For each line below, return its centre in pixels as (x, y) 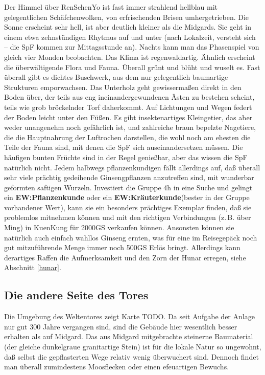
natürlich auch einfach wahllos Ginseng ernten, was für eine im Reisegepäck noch (131, 237)
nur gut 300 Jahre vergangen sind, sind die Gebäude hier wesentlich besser (121, 326)
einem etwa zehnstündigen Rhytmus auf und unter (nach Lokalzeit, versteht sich (130, 37)
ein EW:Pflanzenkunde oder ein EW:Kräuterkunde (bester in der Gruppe (127, 197)
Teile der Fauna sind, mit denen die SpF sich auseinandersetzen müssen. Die (124, 147)
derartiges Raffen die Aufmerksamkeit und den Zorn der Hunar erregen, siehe (125, 257)
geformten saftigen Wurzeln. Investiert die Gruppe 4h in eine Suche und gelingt (128, 187)
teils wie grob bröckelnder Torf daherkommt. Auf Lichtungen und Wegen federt (128, 107)
